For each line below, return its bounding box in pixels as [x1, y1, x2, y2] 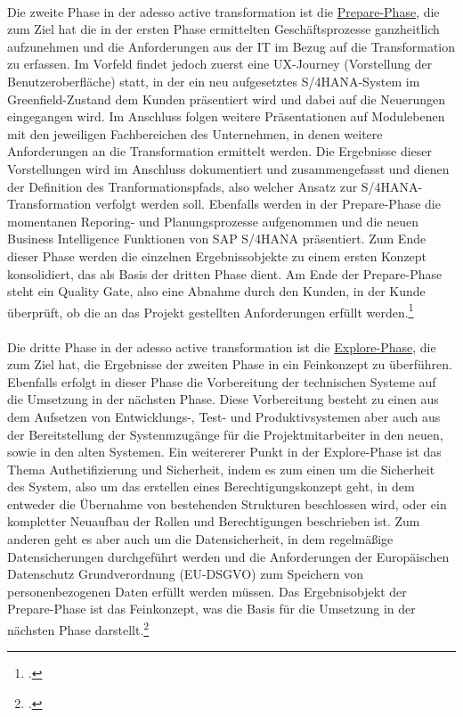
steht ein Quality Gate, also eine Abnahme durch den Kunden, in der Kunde [7, 282, 426, 301]
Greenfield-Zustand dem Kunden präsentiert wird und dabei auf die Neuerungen [7, 89, 446, 108]
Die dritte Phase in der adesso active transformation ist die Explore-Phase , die [7, 337, 436, 356]
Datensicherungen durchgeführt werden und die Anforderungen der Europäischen [7, 547, 450, 565]
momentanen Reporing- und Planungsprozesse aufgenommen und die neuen [7, 211, 418, 230]
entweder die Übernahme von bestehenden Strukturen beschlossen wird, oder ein [7, 494, 447, 513]
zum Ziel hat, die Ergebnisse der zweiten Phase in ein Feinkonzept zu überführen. [7, 355, 452, 374]
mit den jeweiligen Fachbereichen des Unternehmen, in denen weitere [7, 124, 383, 143]
